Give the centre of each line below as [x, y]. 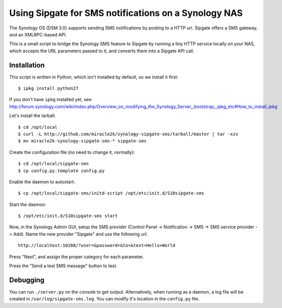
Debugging [27, 280]
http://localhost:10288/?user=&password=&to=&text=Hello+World [97, 246]
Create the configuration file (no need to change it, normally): [72, 152]
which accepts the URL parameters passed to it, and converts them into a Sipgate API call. [102, 51]
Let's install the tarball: [32, 116]
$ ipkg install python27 [48, 89]
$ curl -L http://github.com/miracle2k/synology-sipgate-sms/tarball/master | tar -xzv [128, 134]
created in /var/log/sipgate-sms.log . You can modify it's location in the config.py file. [104, 299]
